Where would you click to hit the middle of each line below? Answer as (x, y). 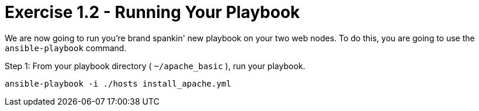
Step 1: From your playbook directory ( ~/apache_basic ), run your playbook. (155, 66)
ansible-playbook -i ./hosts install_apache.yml (118, 83)
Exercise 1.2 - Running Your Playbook (152, 12)
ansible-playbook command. (66, 48)
